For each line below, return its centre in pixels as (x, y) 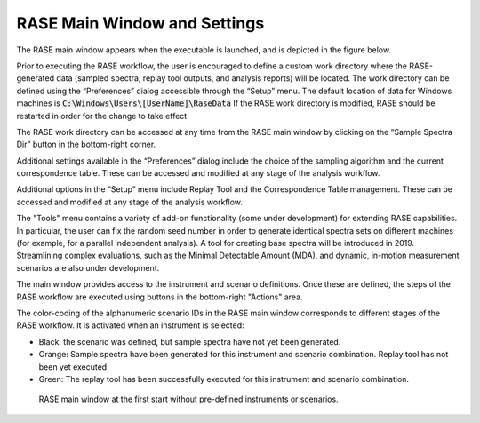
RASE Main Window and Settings (140, 23)
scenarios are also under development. (88, 267)
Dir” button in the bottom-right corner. (86, 144)
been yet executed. (74, 367)
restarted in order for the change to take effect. (103, 116)
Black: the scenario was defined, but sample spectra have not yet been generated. (190, 341)
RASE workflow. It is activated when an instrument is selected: (130, 325)
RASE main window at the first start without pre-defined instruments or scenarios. (188, 399)
